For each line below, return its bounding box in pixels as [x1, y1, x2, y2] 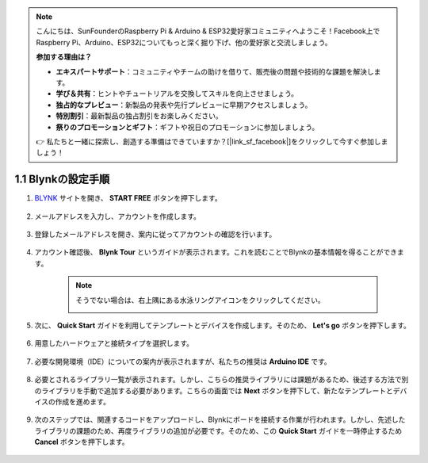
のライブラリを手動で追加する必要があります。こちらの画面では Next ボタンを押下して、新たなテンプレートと [34, 385, 394, 396]
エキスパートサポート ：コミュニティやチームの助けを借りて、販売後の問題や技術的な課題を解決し [55, 67, 374, 76]
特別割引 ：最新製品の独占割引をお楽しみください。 [55, 111, 223, 121]
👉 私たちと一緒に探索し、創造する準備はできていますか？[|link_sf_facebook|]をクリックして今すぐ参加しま [36, 136, 388, 146]
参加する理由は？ [36, 52, 92, 62]
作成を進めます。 [55, 396, 111, 406]
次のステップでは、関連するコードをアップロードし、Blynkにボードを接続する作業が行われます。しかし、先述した [34, 415, 406, 424]
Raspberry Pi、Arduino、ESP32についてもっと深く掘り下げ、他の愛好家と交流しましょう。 [36, 37, 332, 47]
